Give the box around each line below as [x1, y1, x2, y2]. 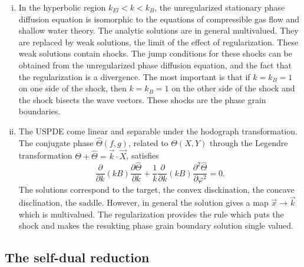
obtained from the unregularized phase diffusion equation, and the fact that [18, 58, 292, 71]
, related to [128, 136, 168, 149]
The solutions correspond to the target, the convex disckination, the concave [18, 183, 295, 196]
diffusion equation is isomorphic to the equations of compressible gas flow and [18, 12, 300, 25]
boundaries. [18, 105, 61, 117]
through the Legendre [210, 136, 288, 149]
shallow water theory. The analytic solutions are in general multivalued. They [18, 24, 299, 37]
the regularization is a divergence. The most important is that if [18, 70, 250, 83]
